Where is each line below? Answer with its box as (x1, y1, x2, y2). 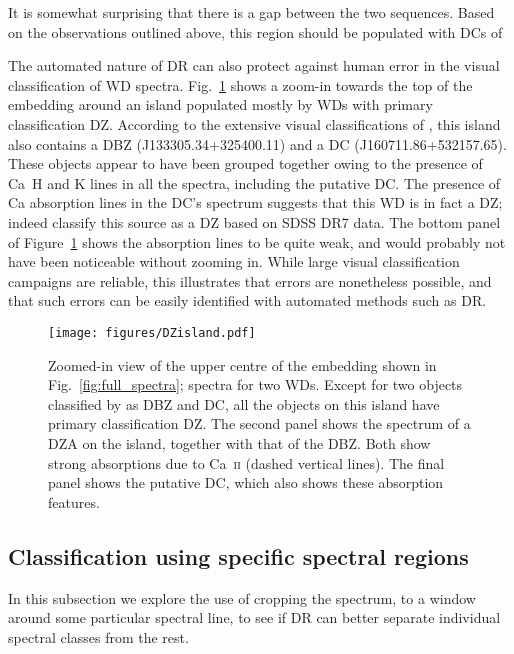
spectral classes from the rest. (8, 626, 189, 647)
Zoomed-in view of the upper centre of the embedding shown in (48, 354, 437, 375)
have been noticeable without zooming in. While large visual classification (8, 251, 460, 272)
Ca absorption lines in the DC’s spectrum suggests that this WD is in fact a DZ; (8, 192, 503, 213)
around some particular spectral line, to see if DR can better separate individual (8, 607, 501, 628)
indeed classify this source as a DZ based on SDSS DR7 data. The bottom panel (8, 211, 501, 232)
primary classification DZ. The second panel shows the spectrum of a (48, 413, 471, 434)
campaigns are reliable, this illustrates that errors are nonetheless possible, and (8, 270, 492, 291)
